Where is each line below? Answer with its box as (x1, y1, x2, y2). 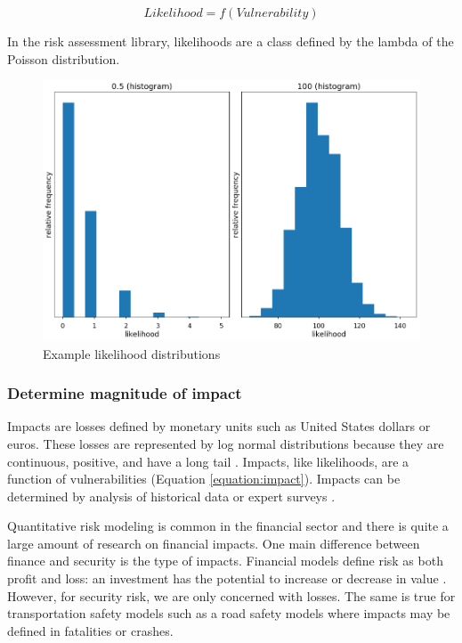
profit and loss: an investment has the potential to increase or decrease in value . (7, 569, 447, 588)
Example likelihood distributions (43, 344, 221, 362)
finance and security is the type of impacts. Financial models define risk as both (7, 551, 443, 570)
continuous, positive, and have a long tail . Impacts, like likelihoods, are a (7, 452, 409, 470)
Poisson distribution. (7, 49, 120, 68)
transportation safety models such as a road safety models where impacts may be (7, 604, 450, 623)
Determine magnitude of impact (7, 382, 242, 404)
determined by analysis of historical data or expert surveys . (7, 486, 336, 505)
